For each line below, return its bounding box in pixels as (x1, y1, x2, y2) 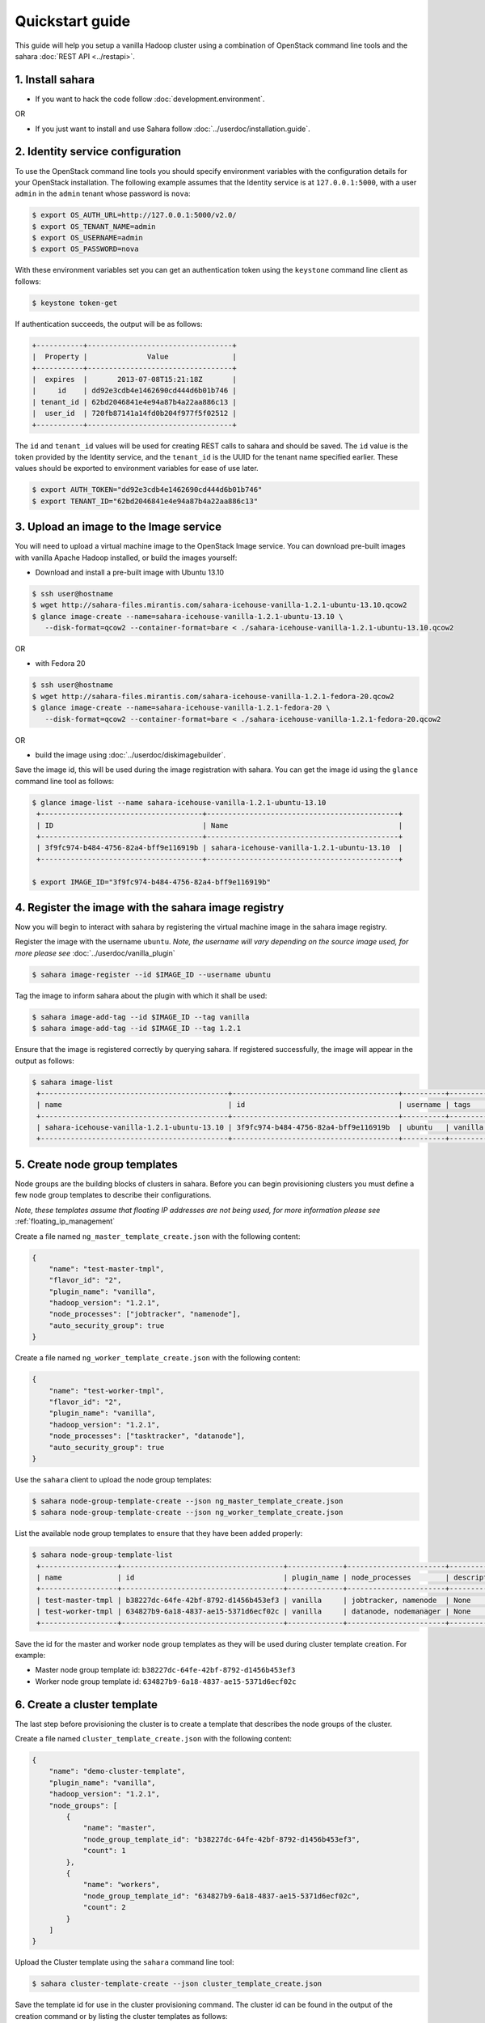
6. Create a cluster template (15, 1698, 158, 1711)
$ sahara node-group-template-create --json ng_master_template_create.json (32, 1496, 344, 1505)
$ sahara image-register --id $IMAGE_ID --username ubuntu (32, 969, 271, 979)
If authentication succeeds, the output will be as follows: (15, 319, 203, 329)
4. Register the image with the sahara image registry (15, 901, 285, 914)
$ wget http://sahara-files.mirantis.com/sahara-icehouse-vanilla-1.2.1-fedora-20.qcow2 (32, 692, 395, 701)
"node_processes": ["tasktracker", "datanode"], (48, 1431, 246, 1440)
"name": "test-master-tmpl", (48, 1264, 165, 1274)
